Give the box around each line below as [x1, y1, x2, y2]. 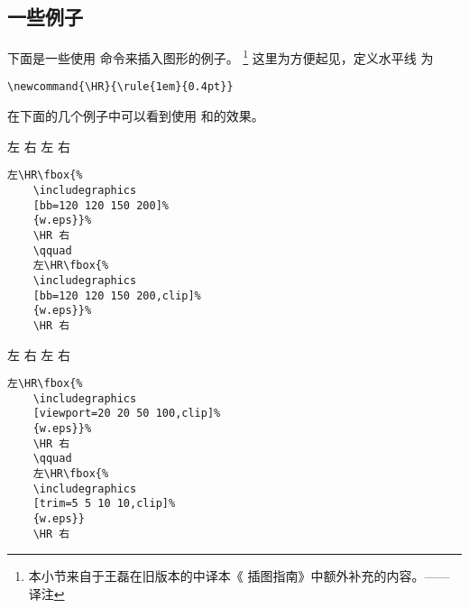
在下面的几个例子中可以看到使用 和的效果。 [7, 106, 264, 125]
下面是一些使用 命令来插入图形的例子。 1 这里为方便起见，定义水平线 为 [7, 46, 434, 67]
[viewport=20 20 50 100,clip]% [32, 407, 221, 420]
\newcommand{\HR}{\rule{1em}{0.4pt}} [7, 80, 234, 94]
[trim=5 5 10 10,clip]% [32, 497, 176, 511]
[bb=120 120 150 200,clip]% [32, 289, 201, 302]
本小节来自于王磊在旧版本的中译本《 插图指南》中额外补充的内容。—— [28, 567, 450, 585]
